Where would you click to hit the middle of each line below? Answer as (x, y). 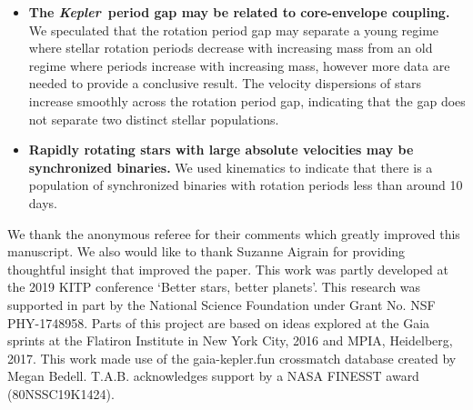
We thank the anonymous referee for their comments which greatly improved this (234, 233)
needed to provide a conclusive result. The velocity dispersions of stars (225, 83)
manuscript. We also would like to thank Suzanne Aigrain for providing (206, 251)
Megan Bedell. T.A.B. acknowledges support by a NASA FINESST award (213, 376)
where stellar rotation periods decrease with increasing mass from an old (231, 48)
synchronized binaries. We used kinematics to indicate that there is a (231, 167)
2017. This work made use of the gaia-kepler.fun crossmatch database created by (232, 358)
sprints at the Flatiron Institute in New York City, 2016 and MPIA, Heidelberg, (230, 340)
